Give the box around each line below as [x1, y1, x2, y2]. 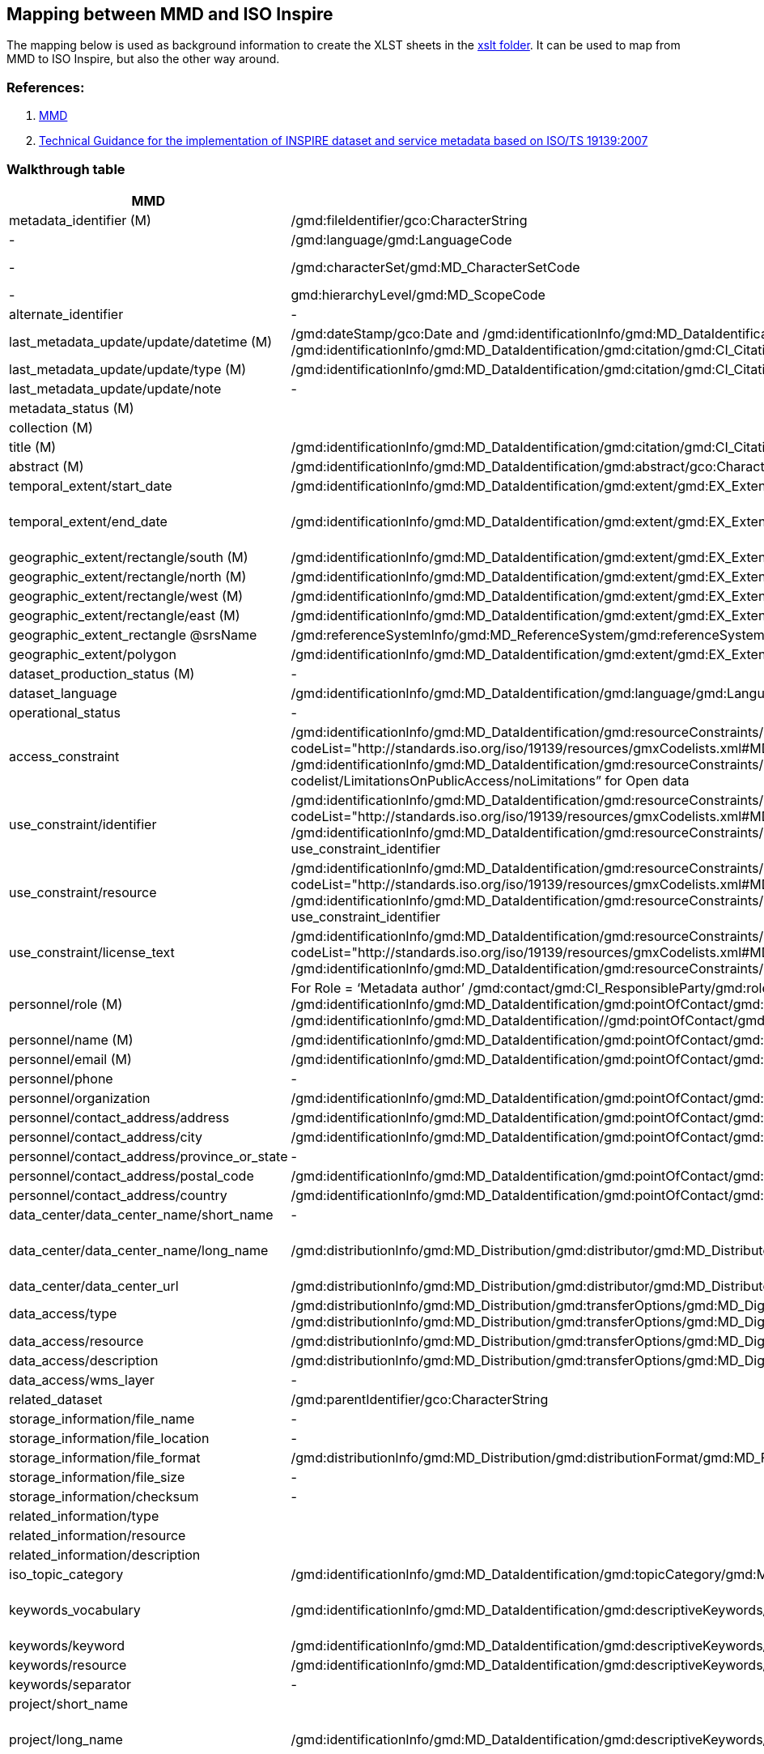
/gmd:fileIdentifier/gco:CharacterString [291, 211, 528, 228]
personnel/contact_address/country [9, 1186, 227, 1203]
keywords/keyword [9, 1637, 125, 1654]
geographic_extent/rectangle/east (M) [9, 607, 240, 624]
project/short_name [9, 1695, 129, 1712]
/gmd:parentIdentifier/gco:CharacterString [291, 1390, 549, 1407]
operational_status [9, 704, 121, 721]
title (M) [9, 438, 57, 455]
